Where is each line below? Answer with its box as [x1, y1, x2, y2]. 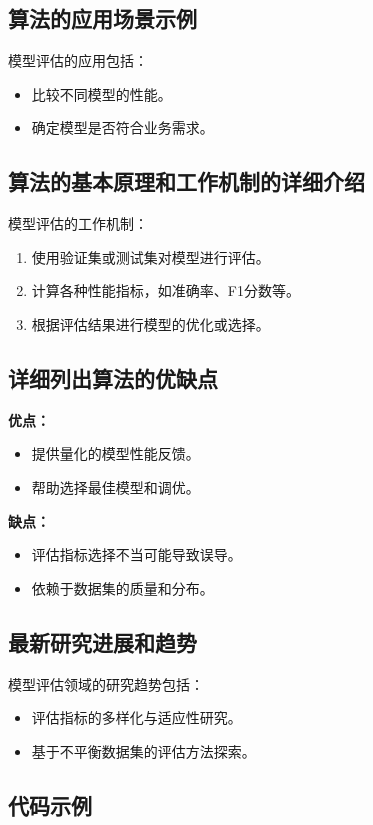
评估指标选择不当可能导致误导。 [31, 544, 242, 565]
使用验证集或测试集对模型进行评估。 [31, 246, 270, 267]
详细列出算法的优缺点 [8, 362, 218, 393]
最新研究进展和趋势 [8, 626, 197, 657]
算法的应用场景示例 [8, 3, 197, 34]
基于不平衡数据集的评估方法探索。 [31, 740, 256, 761]
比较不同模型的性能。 [31, 83, 172, 104]
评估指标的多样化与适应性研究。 [31, 707, 242, 728]
